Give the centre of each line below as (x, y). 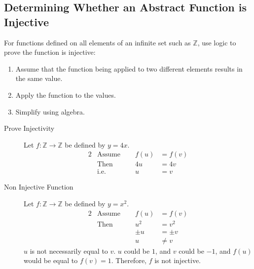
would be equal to (51, 260)
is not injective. (178, 260)
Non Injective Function (39, 187)
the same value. (39, 78)
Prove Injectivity (29, 128)
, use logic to (217, 42)
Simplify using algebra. (50, 111)
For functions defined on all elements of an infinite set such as (97, 42)
